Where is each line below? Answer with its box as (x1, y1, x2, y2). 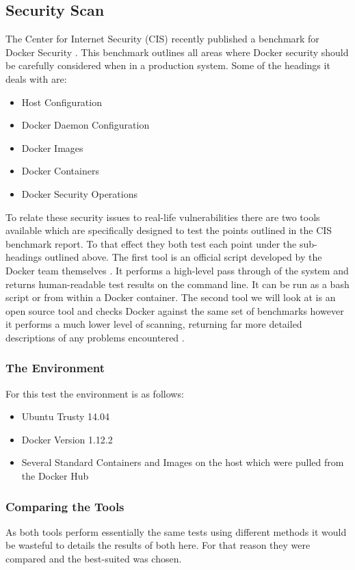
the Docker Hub (21, 469, 89, 483)
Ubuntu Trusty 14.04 (21, 409, 109, 424)
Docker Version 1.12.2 (21, 432, 113, 446)
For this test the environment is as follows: (5, 386, 184, 400)
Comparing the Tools (5, 497, 124, 515)
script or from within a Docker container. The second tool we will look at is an (5, 290, 336, 305)
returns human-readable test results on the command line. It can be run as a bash (5, 276, 350, 291)
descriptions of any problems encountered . (5, 330, 185, 344)
